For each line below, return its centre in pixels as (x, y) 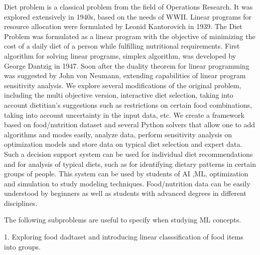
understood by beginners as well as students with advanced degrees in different (125, 193)
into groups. (22, 246)
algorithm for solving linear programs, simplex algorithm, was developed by (120, 55)
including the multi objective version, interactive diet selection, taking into (119, 95)
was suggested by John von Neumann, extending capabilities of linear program (125, 75)
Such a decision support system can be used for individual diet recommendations (128, 154)
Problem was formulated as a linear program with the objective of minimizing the (130, 36)
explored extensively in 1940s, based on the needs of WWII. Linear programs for (128, 16)
